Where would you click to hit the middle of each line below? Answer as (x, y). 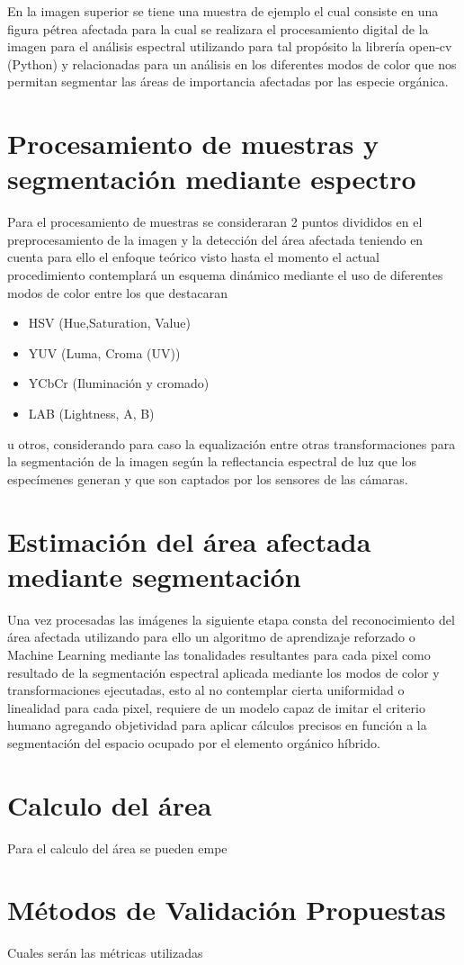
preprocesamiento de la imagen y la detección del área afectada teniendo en (215, 239)
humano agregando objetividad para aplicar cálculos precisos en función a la (217, 725)
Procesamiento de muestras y (193, 144)
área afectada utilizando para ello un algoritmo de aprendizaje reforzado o (211, 637)
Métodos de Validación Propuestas (227, 910)
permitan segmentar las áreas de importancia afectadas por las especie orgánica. (228, 81)
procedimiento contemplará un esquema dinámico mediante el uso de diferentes (225, 275)
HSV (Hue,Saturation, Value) (109, 323)
